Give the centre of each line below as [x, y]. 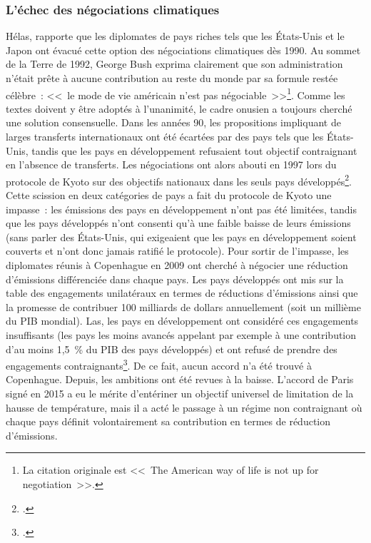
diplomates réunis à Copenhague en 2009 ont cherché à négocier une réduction [177, 265]
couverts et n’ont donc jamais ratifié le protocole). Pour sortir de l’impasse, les [177, 251]
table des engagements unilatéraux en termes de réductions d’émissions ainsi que [182, 293]
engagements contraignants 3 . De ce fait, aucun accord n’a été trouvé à [159, 364]
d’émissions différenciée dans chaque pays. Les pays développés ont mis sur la [175, 279]
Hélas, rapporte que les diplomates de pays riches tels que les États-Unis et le [175, 36]
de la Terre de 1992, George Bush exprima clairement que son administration [174, 64]
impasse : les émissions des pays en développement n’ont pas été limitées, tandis [181, 209]
